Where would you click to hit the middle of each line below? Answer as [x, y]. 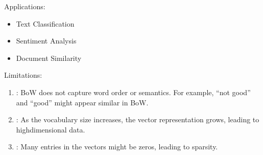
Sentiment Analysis [46, 41]
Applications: [25, 6]
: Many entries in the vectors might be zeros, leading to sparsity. [117, 147]
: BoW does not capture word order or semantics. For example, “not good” [133, 92]
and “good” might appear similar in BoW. [82, 102]
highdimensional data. [51, 129]
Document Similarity [49, 58]
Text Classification [45, 23]
